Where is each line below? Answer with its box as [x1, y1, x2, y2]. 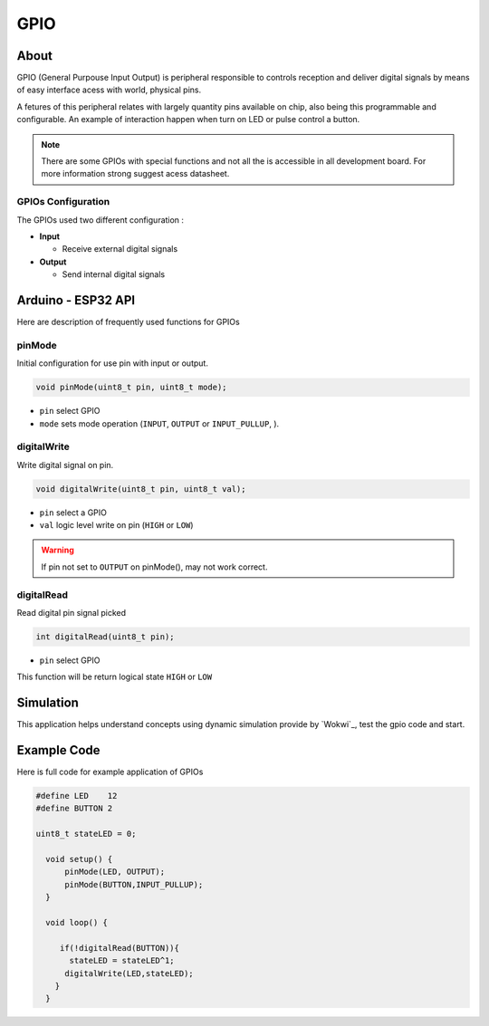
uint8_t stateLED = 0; [35, 829, 137, 839]
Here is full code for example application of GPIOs [16, 766, 204, 778]
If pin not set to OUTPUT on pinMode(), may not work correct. [41, 561, 268, 572]
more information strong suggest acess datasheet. [41, 168, 230, 179]
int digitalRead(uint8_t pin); [35, 631, 176, 642]
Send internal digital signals [62, 269, 166, 280]
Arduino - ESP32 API [16, 292, 136, 308]
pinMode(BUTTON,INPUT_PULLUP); [64, 879, 204, 889]
